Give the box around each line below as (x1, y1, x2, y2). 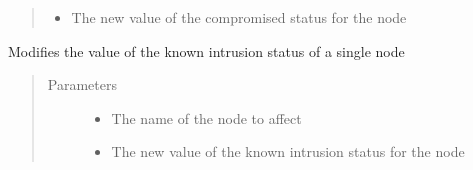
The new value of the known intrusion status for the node (111, 141, 465, 162)
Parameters (47, 74, 117, 95)
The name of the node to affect (111, 107, 302, 128)
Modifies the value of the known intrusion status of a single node (8, 40, 405, 61)
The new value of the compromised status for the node (71, 7, 407, 27)
